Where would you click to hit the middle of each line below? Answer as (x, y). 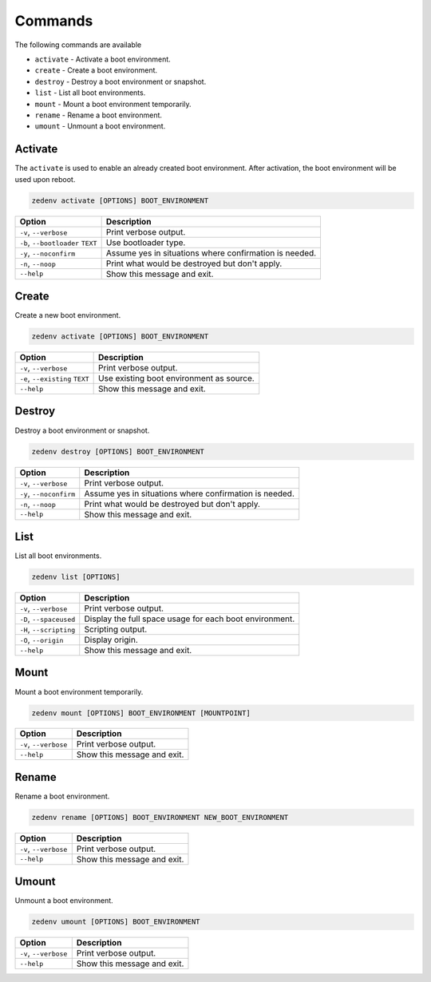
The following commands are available (78, 45)
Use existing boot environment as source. (176, 378)
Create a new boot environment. (68, 315)
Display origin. (111, 640)
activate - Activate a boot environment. (103, 59)
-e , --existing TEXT (54, 378)
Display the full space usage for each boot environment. (190, 619)
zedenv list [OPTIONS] (76, 577)
